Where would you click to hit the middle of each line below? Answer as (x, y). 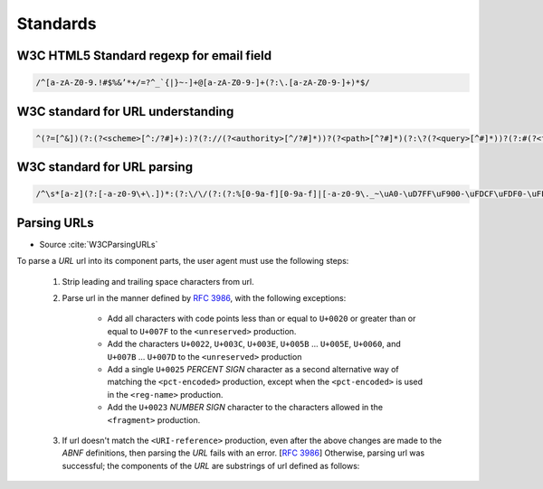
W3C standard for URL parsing (105, 167)
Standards (57, 24)
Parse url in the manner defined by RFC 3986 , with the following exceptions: (204, 298)
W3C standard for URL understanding (125, 112)
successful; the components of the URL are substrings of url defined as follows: (211, 465)
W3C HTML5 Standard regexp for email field (144, 56)
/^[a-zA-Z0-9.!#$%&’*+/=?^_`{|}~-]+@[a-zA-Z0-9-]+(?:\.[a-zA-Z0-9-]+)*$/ (203, 83)
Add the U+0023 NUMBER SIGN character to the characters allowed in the (245, 408)
